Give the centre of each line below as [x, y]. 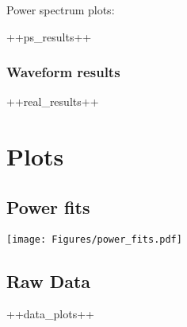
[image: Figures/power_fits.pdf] [94, 239]
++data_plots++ [50, 314]
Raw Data [49, 280]
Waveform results [63, 72]
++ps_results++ [49, 36]
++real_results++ [53, 101]
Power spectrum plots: [61, 10]
